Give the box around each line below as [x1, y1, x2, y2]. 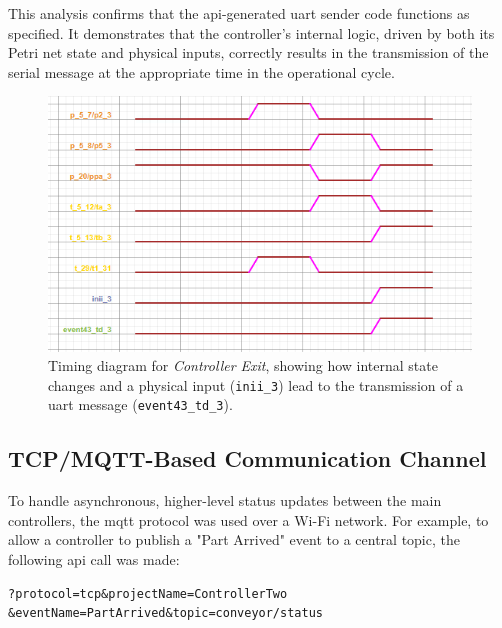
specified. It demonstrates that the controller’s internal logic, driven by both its [8, 22, 495, 43]
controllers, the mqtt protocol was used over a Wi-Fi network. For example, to [8, 509, 489, 530]
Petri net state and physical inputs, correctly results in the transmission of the [8, 42, 489, 63]
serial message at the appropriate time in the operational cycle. [8, 61, 395, 82]
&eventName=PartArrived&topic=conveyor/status [8, 606, 323, 621]
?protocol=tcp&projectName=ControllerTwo [8, 586, 288, 601]
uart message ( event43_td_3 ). [48, 394, 233, 415]
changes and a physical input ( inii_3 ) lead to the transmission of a [48, 374, 464, 395]
